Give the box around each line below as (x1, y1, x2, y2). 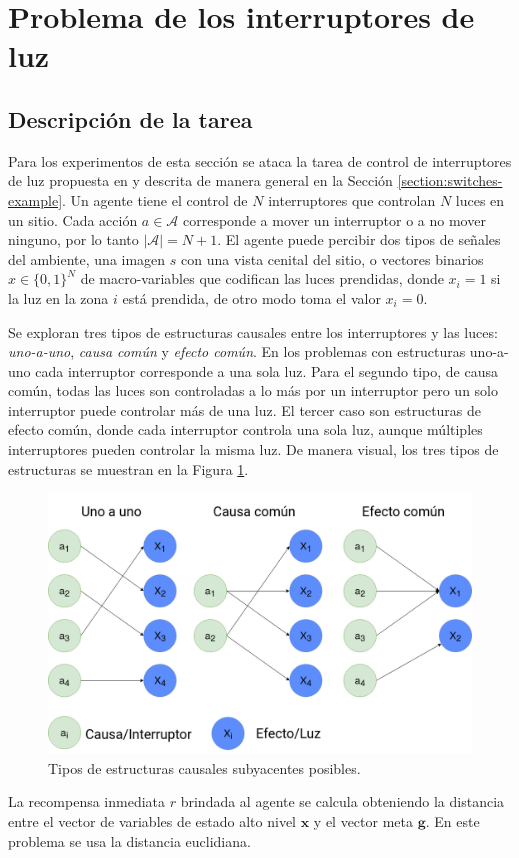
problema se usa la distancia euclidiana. (8, 830, 251, 851)
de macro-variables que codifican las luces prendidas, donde (80, 268, 444, 289)
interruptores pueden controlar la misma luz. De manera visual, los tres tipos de (8, 439, 499, 460)
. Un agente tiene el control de (62, 189, 248, 210)
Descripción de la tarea (8, 103, 253, 134)
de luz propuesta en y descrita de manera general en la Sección (8, 170, 393, 191)
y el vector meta (313, 810, 414, 831)
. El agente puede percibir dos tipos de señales (217, 229, 501, 250)
